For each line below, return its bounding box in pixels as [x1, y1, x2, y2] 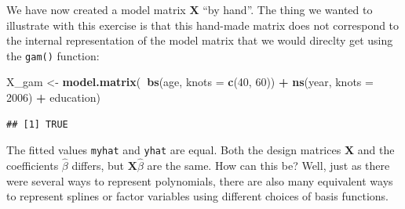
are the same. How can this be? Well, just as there [147, 157, 390, 174]
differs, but [71, 157, 125, 174]
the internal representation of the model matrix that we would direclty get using [6, 32, 393, 49]
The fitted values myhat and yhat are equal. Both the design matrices [6, 142, 341, 158]
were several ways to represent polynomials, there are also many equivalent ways [6, 172, 393, 189]
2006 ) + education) [6, 89, 100, 106]
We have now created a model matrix [6, 2, 186, 17]
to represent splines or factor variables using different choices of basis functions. [6, 188, 389, 204]
